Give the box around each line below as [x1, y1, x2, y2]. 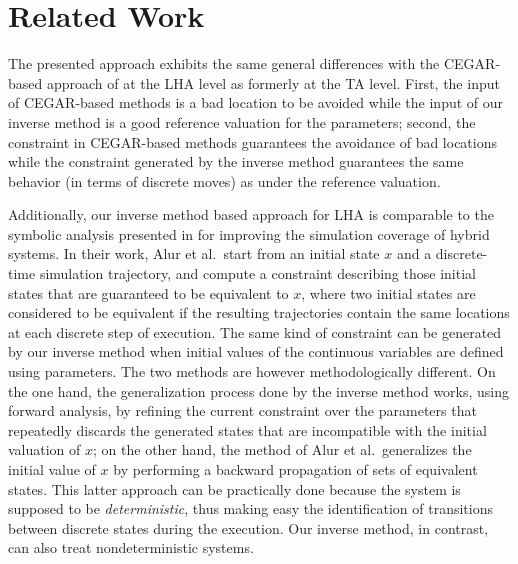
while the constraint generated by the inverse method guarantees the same [8, 151, 464, 172]
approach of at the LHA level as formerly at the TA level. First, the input [46, 72, 500, 93]
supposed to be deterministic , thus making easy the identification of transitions [8, 498, 493, 519]
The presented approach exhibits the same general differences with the [8, 53, 440, 74]
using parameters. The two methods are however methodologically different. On [8, 361, 496, 382]
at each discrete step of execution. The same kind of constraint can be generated [8, 321, 502, 342]
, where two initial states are [301, 282, 476, 303]
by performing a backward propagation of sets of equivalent [113, 459, 478, 479]
